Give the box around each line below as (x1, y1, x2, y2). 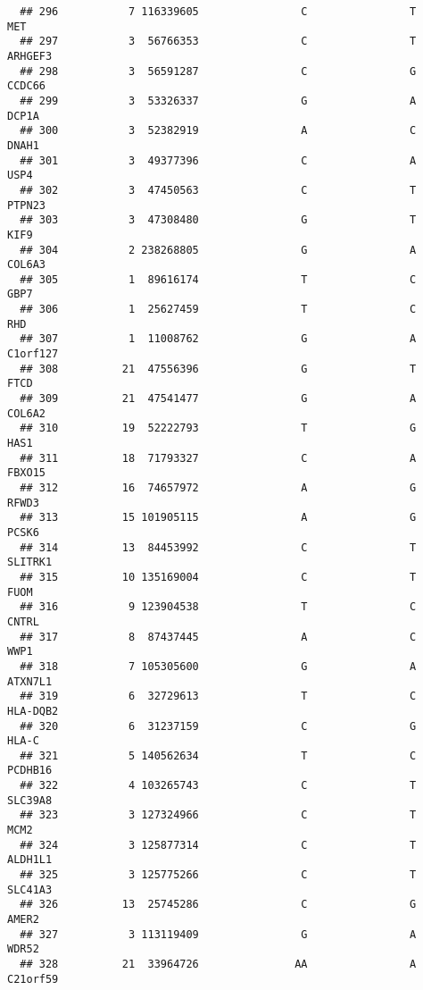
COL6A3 (7, 258, 46, 272)
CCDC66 (7, 80, 46, 93)
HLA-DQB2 (7, 704, 59, 717)
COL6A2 (7, 407, 46, 420)
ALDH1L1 (7, 853, 53, 867)
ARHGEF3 (7, 49, 53, 63)
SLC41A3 (7, 883, 53, 896)
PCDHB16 (7, 764, 53, 777)
